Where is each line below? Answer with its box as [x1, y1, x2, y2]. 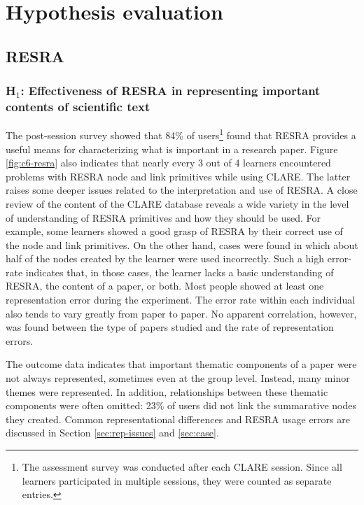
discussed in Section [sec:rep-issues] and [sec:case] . [6, 425, 219, 440]
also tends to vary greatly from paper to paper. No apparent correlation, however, [6, 306, 357, 320]
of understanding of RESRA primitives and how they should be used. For [6, 210, 321, 225]
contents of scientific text [6, 98, 150, 115]
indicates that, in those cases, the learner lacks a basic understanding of [25, 264, 334, 279]
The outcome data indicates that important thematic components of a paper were [6, 357, 357, 371]
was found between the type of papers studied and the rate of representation [6, 320, 334, 334]
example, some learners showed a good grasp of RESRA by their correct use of [6, 224, 343, 239]
